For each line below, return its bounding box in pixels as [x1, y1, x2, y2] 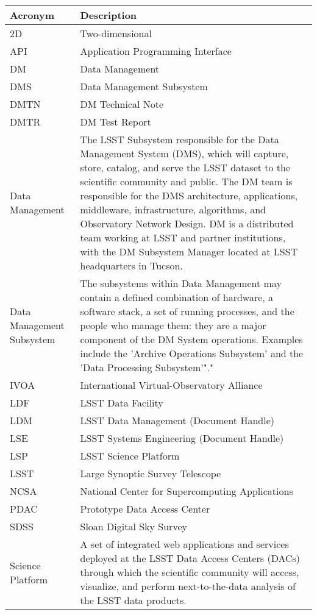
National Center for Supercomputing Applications [80, 484, 293, 498]
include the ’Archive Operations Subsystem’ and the [80, 346, 304, 360]
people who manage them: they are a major [80, 318, 266, 332]
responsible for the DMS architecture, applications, [80, 188, 298, 202]
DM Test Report [80, 115, 151, 129]
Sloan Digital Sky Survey [80, 519, 187, 533]
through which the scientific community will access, [80, 565, 299, 579]
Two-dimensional [80, 26, 152, 40]
